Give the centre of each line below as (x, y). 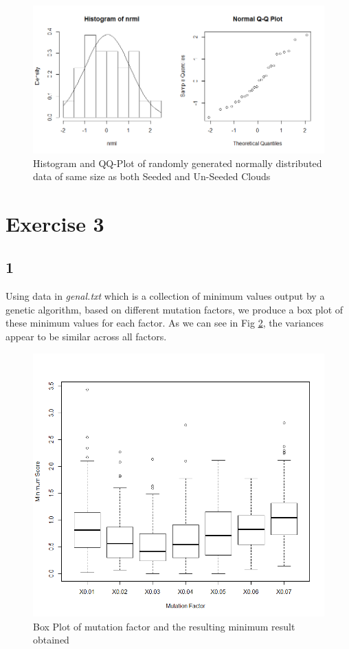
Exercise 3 (55, 223)
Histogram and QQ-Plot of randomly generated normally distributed (178, 163)
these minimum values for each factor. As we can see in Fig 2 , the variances (165, 323)
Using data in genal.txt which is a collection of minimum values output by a (165, 296)
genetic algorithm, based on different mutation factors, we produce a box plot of (174, 309)
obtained (51, 640)
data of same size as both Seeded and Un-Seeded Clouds (152, 176)
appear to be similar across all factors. (86, 337)
